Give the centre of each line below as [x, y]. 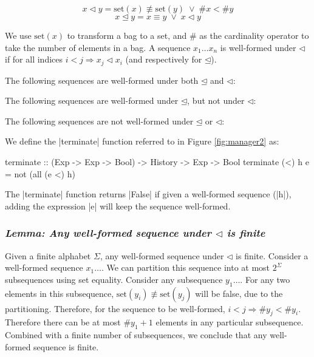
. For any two [265, 279]
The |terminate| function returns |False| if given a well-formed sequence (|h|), [148, 194]
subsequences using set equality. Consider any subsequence [114, 279]
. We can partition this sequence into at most [186, 267]
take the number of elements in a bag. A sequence [98, 47]
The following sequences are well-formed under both [102, 80]
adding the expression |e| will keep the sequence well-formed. [118, 206]
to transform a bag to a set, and [127, 35]
